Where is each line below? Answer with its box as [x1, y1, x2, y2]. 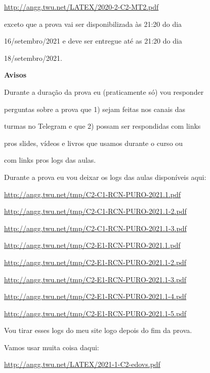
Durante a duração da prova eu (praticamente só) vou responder [4, 86, 204, 97]
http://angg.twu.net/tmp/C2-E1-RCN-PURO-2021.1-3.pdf [4, 274, 187, 284]
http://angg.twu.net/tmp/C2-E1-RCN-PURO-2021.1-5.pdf [4, 308, 187, 318]
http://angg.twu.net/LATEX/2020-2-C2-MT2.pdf [4, 2, 159, 12]
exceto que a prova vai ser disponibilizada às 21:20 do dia [4, 18, 182, 29]
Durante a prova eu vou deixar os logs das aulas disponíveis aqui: [4, 171, 206, 182]
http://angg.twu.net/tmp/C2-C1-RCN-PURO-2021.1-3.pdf [4, 222, 187, 233]
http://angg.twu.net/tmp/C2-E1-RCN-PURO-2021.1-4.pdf [4, 291, 187, 302]
